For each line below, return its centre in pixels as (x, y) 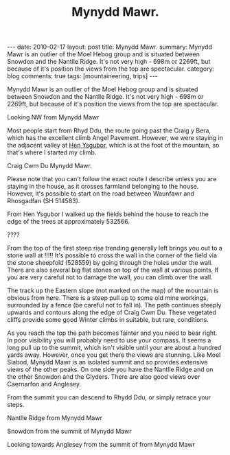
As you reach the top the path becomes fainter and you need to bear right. (112, 333)
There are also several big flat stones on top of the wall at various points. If (113, 270)
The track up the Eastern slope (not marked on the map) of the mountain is (113, 291)
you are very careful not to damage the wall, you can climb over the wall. (110, 277)
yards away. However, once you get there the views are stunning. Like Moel (114, 355)
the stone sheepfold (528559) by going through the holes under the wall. (110, 263)
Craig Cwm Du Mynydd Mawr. (50, 166)
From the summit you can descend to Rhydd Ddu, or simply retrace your (109, 397)
